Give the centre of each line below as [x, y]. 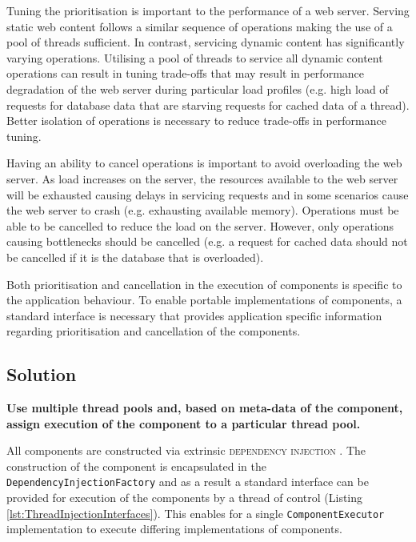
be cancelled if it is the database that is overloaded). [135, 257]
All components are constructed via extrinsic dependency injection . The [186, 450]
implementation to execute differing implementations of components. [174, 529]
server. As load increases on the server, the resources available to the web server [202, 178]
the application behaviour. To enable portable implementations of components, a [204, 300]
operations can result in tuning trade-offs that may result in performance [186, 73]
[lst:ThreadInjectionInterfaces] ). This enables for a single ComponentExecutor [196, 513]
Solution [42, 374]
